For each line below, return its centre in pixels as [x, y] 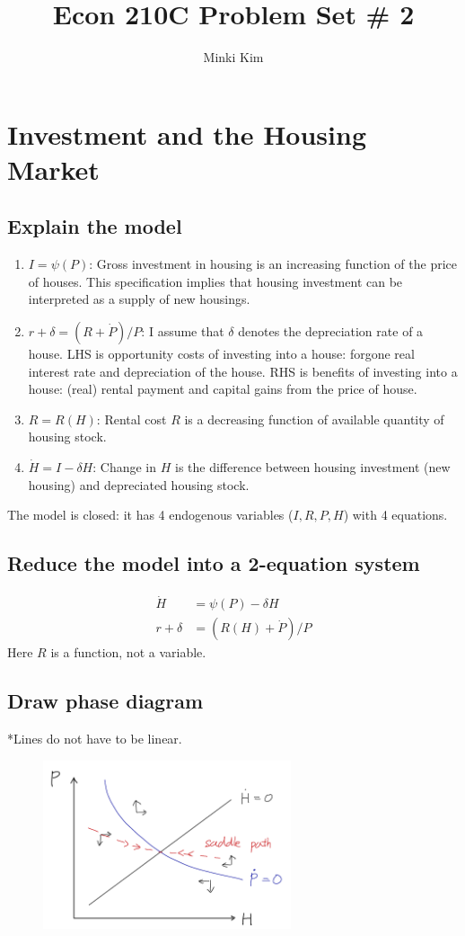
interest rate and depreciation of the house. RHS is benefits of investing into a [243, 371]
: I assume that [183, 331]
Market [53, 169]
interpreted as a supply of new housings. [139, 299]
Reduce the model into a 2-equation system [214, 563]
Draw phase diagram [105, 701]
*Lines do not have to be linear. [95, 739]
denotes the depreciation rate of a [331, 331]
